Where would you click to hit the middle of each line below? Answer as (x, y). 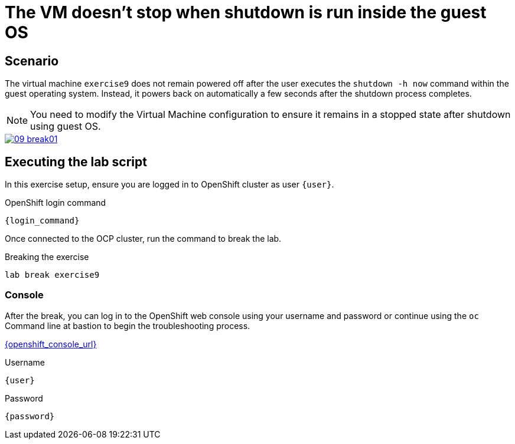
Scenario (32, 61)
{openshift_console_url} (51, 344)
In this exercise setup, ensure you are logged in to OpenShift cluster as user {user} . (170, 185)
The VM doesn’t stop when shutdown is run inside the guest (246, 12)
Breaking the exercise (47, 257)
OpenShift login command (56, 203)
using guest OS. (66, 126)
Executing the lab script (76, 162)
